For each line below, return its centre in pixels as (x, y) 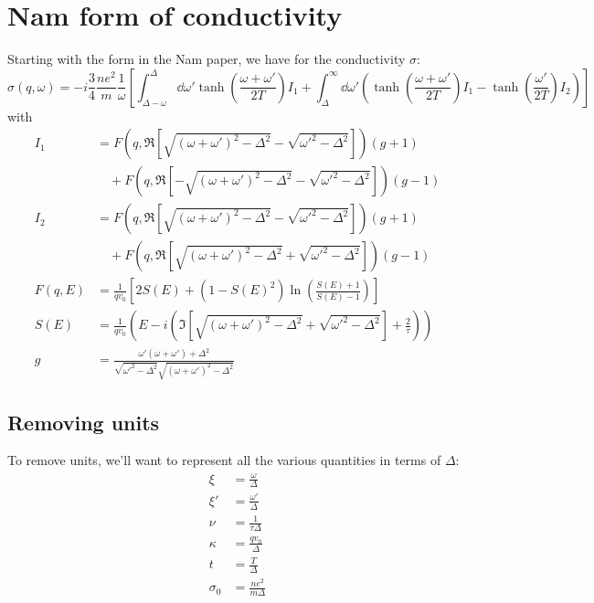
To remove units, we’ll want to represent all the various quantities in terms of (224, 460)
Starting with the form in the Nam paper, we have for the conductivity (207, 59)
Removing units (84, 422)
